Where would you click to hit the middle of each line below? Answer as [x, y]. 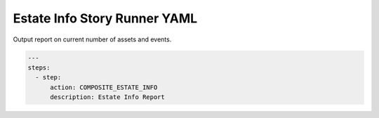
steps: [39, 67]
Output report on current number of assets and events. [92, 39]
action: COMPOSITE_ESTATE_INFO [104, 87]
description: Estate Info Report [107, 97]
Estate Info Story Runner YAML [105, 18]
